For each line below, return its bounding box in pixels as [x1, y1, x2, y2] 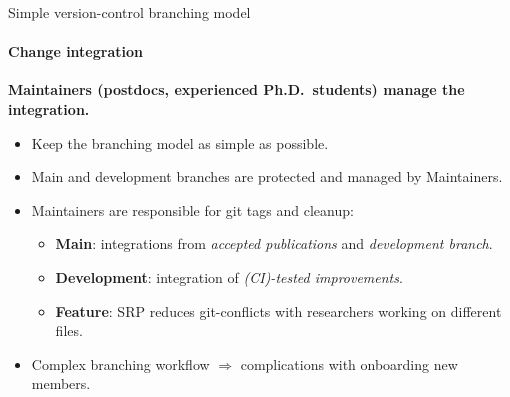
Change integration [8, 41, 143, 62]
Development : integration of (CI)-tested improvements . [55, 266, 403, 287]
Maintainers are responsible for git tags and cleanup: [31, 199, 354, 220]
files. [55, 320, 83, 341]
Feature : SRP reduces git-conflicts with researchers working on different [55, 300, 502, 321]
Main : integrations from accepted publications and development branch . [55, 233, 493, 254]
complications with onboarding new [240, 353, 458, 374]
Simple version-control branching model [8, 2, 251, 22]
